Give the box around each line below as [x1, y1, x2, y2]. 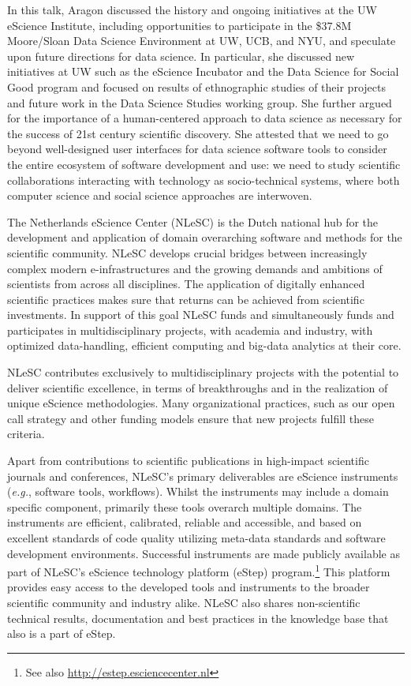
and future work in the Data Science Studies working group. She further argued [7, 94, 392, 111]
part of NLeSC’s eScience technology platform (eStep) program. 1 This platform [7, 561, 390, 579]
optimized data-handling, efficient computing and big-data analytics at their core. [7, 337, 402, 354]
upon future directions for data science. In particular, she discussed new [7, 47, 355, 64]
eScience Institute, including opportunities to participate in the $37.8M [7, 17, 352, 33]
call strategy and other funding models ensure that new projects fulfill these [7, 410, 374, 426]
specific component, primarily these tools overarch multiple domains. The [7, 498, 362, 515]
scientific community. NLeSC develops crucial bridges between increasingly [7, 244, 368, 261]
